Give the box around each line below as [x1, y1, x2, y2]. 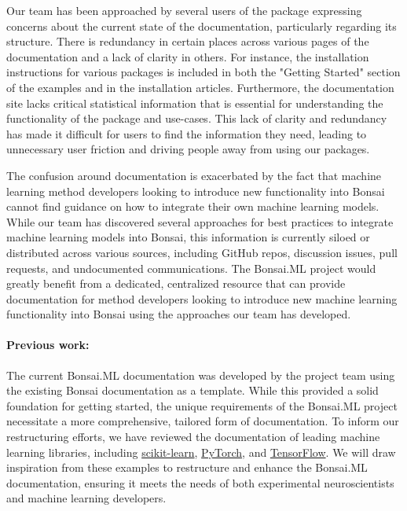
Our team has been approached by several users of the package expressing [6, 2, 362, 18]
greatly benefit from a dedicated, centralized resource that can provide [6, 275, 346, 292]
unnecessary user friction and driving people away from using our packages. [6, 141, 370, 157]
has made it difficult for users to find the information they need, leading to [6, 125, 367, 142]
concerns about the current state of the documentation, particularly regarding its [6, 17, 397, 34]
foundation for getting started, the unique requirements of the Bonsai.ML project [6, 397, 398, 414]
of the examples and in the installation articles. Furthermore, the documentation [6, 79, 394, 95]
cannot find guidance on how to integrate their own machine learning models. [6, 198, 379, 215]
